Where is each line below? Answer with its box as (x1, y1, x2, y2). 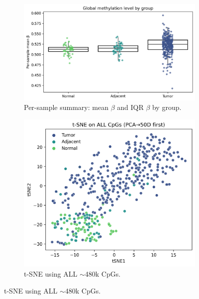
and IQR (117, 102, 144, 112)
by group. (152, 102, 182, 112)
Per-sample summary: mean (24, 102, 108, 112)
